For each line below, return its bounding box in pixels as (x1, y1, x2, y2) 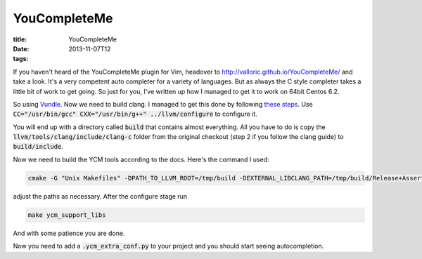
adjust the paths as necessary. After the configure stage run (13, 192, 188, 200)
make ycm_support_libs (27, 211, 106, 219)
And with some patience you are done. (13, 229, 125, 237)
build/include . (13, 142, 63, 151)
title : (13, 35, 27, 44)
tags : (13, 55, 29, 63)
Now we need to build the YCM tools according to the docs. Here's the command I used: (13, 155, 270, 164)
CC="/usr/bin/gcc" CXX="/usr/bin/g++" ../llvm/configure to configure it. (13, 109, 258, 119)
